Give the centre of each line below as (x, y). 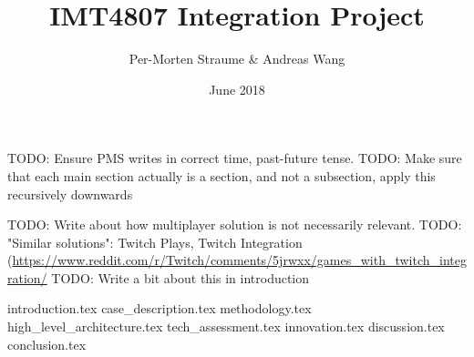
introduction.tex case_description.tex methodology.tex (160, 308)
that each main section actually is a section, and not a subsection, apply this (222, 175)
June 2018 (237, 89)
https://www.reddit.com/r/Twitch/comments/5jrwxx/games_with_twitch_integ (239, 260)
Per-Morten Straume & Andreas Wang (237, 59)
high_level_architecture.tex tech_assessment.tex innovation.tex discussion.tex (226, 326)
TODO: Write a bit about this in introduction (180, 277)
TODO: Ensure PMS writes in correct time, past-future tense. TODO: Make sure (235, 158)
